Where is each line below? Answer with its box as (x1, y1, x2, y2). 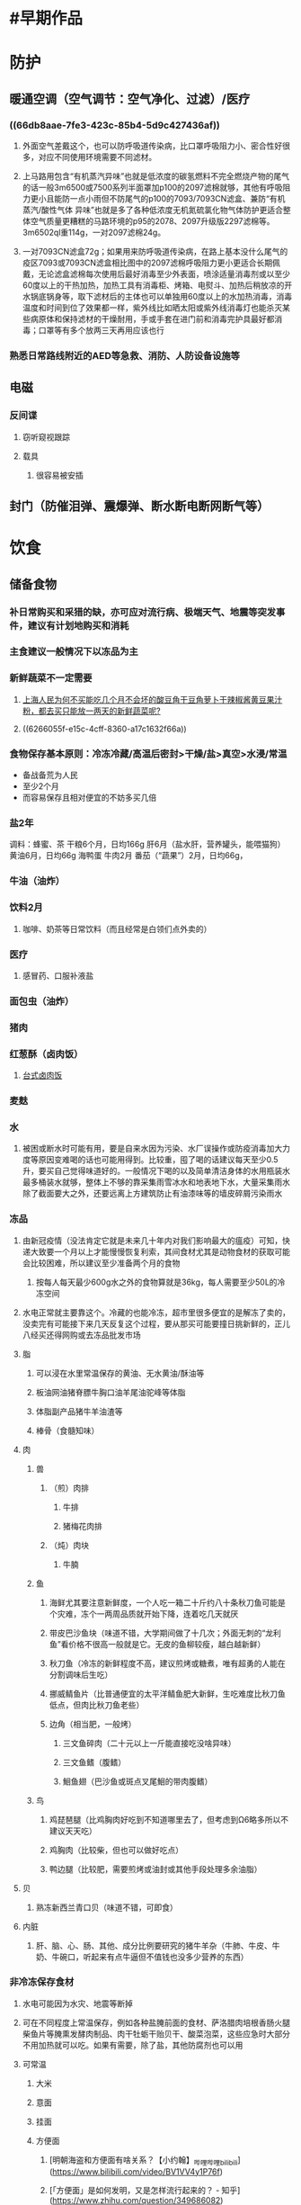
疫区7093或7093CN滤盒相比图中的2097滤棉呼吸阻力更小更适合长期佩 (22, 257, 281, 268)
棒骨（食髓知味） (35, 1425, 100, 1436)
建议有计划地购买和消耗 (27, 619, 129, 632)
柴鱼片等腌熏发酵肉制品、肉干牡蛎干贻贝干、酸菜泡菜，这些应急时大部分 (22, 2028, 290, 2039)
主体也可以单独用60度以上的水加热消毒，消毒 (124, 291, 293, 302)
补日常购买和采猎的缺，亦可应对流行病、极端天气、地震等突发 (9, 605, 277, 618)
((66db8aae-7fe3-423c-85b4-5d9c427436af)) (9, 119, 220, 131)
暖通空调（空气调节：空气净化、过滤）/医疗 (9, 91, 251, 106)
